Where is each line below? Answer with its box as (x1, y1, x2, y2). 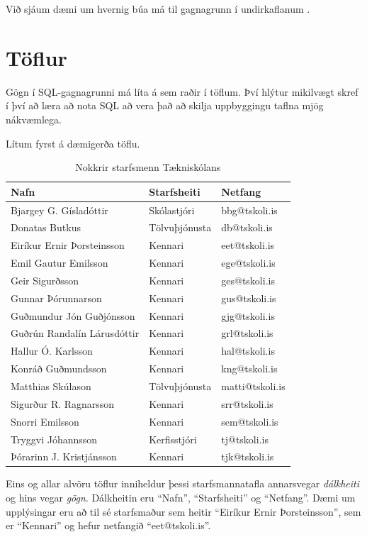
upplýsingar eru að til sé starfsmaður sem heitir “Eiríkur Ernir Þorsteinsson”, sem (6, 504, 361, 519)
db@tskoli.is (221, 220, 273, 235)
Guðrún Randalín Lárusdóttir (11, 326, 140, 341)
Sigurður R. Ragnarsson (11, 396, 115, 411)
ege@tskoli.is (221, 255, 276, 270)
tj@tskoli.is (221, 431, 269, 446)
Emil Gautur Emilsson (11, 255, 108, 270)
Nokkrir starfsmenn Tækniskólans (75, 160, 221, 175)
